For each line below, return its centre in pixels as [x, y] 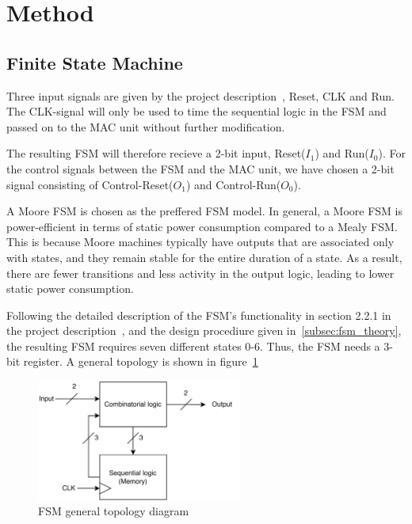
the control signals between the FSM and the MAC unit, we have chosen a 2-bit [200, 168]
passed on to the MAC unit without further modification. [146, 126]
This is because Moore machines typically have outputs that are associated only [200, 242]
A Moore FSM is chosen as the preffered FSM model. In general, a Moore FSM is [205, 211]
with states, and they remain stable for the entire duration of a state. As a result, [204, 257]
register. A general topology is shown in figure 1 [141, 361]
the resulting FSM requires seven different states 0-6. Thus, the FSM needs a [193, 346]
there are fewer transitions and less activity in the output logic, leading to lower [200, 273]
